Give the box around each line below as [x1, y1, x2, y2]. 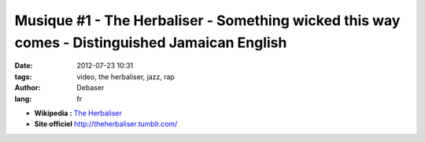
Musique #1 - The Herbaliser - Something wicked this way [14, 12, 401, 29]
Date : [14, 61, 33, 71]
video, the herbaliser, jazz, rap [76, 71, 175, 82]
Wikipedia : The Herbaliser [34, 108, 122, 118]
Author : [14, 83, 41, 93]
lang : [14, 94, 32, 104]
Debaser [76, 83, 105, 93]
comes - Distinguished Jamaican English [14, 34, 287, 51]
